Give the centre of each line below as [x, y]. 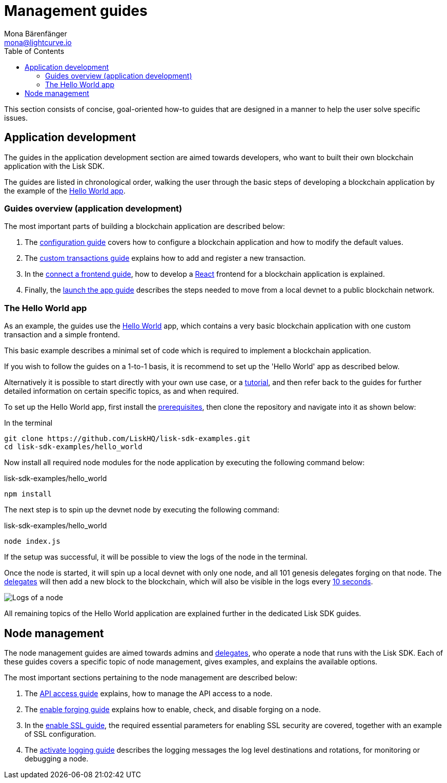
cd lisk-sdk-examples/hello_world [73, 447]
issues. [16, 118]
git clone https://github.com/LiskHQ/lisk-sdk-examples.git [127, 439]
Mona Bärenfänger [36, 33]
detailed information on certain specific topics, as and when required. [121, 391]
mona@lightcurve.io [38, 42]
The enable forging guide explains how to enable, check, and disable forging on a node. [173, 709]
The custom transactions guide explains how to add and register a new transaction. [165, 258]
